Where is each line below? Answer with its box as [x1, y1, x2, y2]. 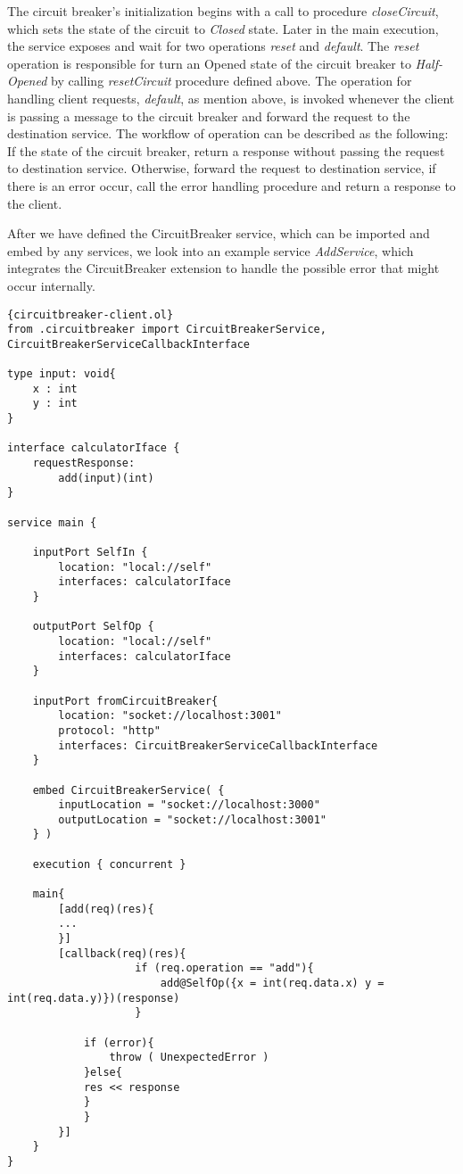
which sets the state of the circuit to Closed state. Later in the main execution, [7, 19, 439, 37]
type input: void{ [7, 368, 116, 381]
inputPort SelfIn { [32, 546, 148, 558]
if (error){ [83, 1036, 154, 1049]
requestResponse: [32, 457, 136, 470]
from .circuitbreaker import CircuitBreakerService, [7, 323, 327, 336]
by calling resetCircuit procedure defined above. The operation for [51, 71, 412, 90]
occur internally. [7, 276, 95, 294]
